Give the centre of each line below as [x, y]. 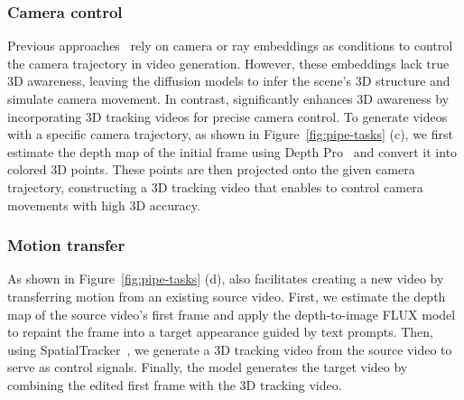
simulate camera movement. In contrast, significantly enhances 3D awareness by [228, 98]
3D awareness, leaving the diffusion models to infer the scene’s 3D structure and [229, 81]
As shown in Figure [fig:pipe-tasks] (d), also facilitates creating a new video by [226, 279]
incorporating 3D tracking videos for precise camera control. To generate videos [227, 116]
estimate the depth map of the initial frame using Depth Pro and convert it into [232, 151]
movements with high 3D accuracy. [104, 205]
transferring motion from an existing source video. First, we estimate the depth [227, 296]
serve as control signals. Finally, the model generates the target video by [208, 367]
